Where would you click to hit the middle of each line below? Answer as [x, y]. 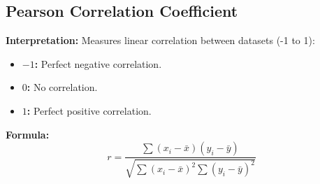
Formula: [28, 134]
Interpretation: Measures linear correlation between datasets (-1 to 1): [160, 40]
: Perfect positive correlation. [89, 110]
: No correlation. [62, 87]
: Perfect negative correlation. [98, 63]
